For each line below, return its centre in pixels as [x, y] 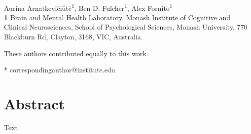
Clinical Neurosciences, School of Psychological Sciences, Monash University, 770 [126, 27]
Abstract [35, 103]
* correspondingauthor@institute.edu [60, 70]
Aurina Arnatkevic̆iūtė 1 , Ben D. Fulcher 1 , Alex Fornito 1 [88, 7]
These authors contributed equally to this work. [76, 53]
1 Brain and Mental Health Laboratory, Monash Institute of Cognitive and [117, 17]
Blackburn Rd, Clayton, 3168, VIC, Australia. [73, 37]
